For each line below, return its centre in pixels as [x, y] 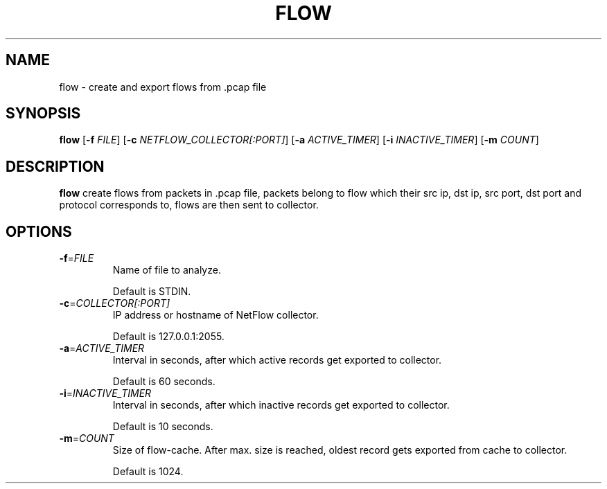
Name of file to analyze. [167, 270]
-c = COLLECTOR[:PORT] [115, 303]
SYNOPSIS [43, 114]
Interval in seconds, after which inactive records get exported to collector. [281, 405]
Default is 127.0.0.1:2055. [168, 337]
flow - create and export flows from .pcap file [163, 87]
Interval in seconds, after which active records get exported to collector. [277, 360]
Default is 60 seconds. [164, 382]
